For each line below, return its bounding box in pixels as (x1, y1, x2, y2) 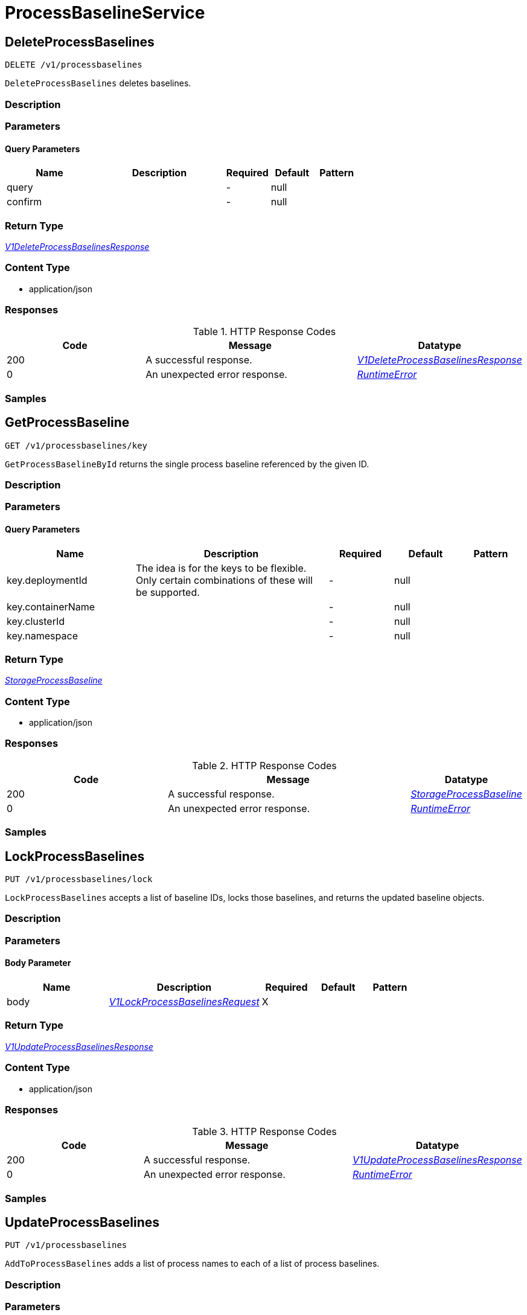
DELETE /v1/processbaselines (5, 60, 142, 70)
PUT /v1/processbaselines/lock (5, 874, 153, 885)
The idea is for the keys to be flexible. (136, 562, 307, 574)
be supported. (136, 586, 200, 598)
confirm (7, 196, 42, 208)
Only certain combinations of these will (136, 574, 313, 586)
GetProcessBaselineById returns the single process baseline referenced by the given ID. (5, 458, 369, 469)
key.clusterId (7, 615, 65, 627)
